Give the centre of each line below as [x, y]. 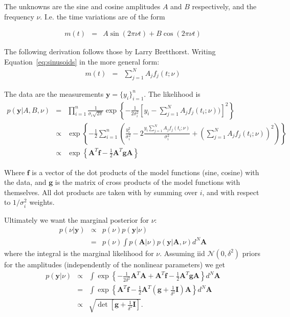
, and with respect [231, 192]
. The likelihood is [172, 93]
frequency [19, 16]
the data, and [25, 182]
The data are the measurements [54, 93]
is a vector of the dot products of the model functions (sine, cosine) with [146, 172]
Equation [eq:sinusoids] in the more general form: [82, 61]
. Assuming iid [182, 253]
